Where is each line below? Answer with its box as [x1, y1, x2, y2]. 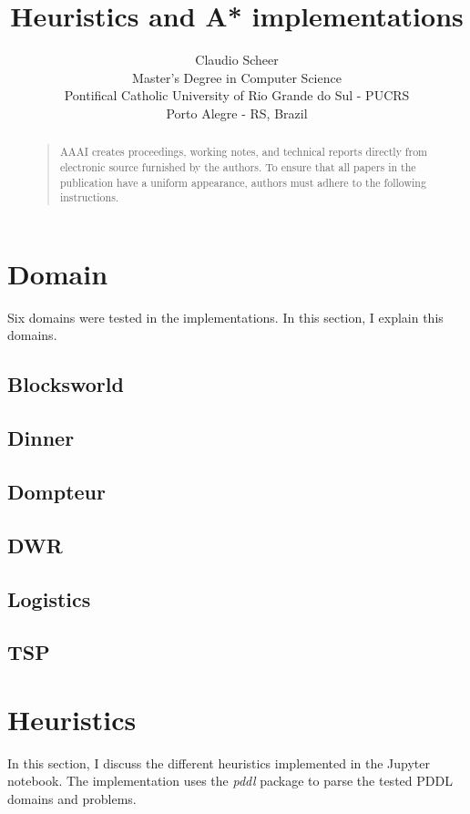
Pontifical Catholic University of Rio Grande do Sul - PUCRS [64, 86, 410, 105]
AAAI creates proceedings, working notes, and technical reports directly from [59, 144, 428, 160]
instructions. [59, 190, 119, 205]
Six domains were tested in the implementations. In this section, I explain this [7, 307, 444, 326]
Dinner [7, 424, 75, 452]
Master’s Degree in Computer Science [132, 67, 342, 87]
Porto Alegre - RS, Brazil [166, 103, 308, 122]
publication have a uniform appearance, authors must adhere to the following [59, 174, 426, 190]
